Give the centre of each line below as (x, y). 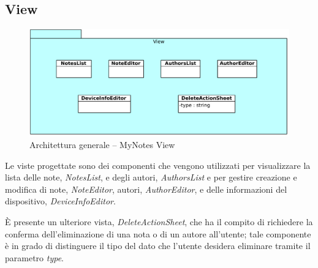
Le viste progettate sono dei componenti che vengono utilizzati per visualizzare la (158, 165)
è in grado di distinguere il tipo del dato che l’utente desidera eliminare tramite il (158, 246)
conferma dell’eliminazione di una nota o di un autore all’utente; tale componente (158, 233)
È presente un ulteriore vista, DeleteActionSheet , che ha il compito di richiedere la (159, 222)
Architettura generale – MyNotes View (102, 145)
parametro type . (34, 257)
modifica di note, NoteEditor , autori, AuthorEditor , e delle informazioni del (146, 189)
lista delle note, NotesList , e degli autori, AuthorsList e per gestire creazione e (151, 177)
